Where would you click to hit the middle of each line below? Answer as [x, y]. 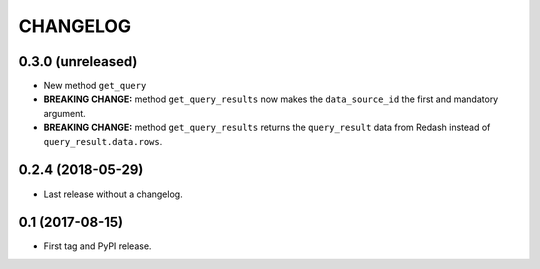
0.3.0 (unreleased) [78, 61]
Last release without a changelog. [113, 194]
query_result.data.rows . [103, 141]
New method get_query [95, 86]
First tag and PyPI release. [97, 246]
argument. [65, 113]
